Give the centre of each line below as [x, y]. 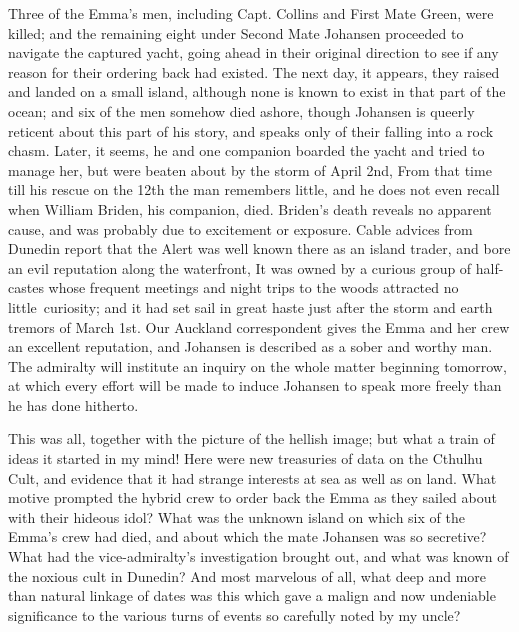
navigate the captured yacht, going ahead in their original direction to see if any [253, 52]
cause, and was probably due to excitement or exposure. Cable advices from [240, 228]
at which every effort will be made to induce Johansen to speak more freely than [255, 385]
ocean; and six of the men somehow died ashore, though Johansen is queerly [241, 110]
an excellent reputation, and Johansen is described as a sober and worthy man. [250, 346]
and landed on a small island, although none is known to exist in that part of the [257, 91]
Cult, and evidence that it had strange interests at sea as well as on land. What [252, 477]
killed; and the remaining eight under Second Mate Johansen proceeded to [236, 32]
